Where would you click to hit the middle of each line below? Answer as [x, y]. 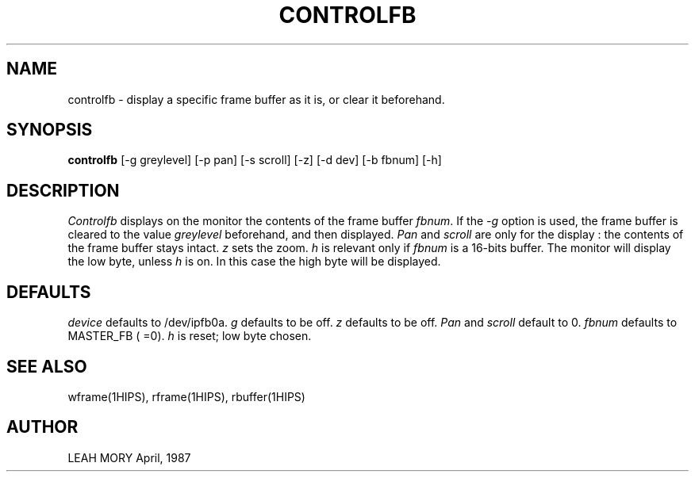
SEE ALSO [47, 366]
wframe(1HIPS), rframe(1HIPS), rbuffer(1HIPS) [186, 396]
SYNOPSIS [50, 130]
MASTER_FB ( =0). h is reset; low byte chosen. [190, 336]
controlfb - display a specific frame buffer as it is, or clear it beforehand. [256, 99]
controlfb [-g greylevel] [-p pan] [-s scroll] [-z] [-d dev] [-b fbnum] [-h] [255, 160]
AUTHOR [42, 427]
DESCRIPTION [63, 190]
